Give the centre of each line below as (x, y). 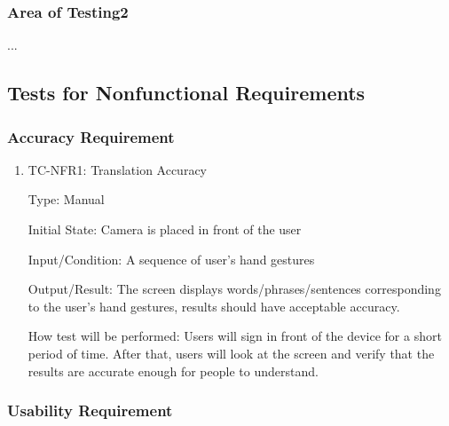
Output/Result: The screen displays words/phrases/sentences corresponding (234, 289)
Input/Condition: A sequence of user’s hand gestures (171, 259)
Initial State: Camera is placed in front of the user (165, 229)
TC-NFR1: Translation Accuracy (118, 169)
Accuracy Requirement (91, 136)
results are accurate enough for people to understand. (173, 371)
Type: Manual (66, 199)
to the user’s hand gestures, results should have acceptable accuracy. (214, 306)
